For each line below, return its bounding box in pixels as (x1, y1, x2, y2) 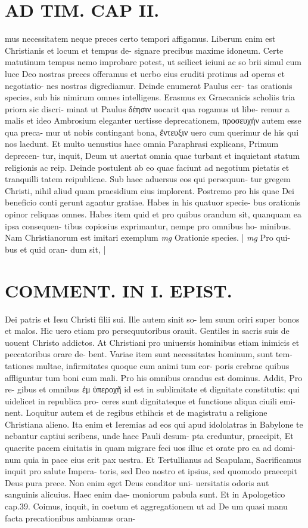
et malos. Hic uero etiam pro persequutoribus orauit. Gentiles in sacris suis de (5, 324, 290, 337)
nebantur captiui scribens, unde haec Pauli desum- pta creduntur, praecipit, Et (5, 429, 294, 442)
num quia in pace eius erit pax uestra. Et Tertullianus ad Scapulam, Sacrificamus (5, 453, 301, 465)
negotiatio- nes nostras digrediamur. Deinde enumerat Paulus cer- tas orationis (5, 79, 293, 91)
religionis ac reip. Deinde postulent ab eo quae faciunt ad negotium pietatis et (5, 161, 290, 173)
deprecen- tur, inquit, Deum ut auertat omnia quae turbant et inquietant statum (5, 149, 300, 162)
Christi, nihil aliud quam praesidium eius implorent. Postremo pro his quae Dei (5, 184, 294, 197)
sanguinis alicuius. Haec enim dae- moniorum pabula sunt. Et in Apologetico (5, 488, 285, 501)
